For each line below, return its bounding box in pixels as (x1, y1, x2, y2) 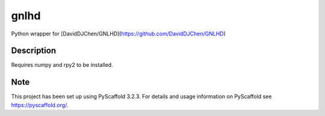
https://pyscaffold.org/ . (11, 101, 69, 108)
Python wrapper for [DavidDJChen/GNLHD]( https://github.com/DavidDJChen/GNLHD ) (11, 30, 226, 37)
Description (11, 46, 57, 56)
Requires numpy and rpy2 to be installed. (11, 61, 113, 69)
